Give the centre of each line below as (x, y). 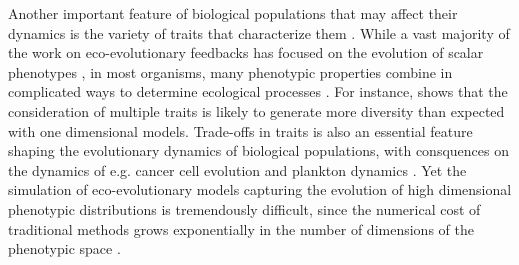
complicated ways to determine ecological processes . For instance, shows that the (258, 91)
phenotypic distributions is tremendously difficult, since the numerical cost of (244, 208)
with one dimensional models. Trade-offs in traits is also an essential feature (240, 130)
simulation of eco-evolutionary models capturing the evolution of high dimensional (260, 189)
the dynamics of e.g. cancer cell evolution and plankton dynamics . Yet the (237, 169)
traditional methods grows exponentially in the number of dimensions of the (241, 228)
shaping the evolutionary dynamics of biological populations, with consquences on (258, 150)
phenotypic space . (64, 248)
